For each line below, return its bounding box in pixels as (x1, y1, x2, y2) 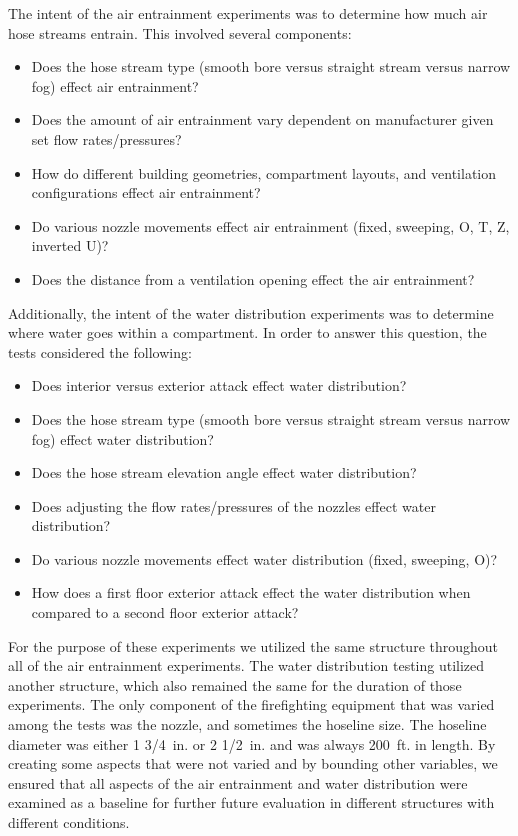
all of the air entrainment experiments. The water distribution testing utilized (8, 655, 485, 676)
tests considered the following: (8, 341, 192, 362)
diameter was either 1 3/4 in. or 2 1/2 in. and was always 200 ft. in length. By (8, 733, 496, 754)
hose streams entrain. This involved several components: (8, 22, 352, 43)
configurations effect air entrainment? (31, 182, 261, 203)
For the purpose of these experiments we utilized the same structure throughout (8, 635, 499, 656)
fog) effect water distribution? (31, 428, 214, 449)
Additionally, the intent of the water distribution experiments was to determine (8, 302, 494, 323)
